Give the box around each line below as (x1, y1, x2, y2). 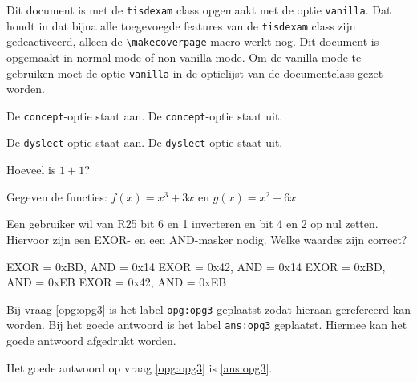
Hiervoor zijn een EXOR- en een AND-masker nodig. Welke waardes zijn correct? (6, 230, 407, 247)
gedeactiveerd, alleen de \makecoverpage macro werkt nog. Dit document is (6, 33, 379, 50)
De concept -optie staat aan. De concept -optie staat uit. (6, 107, 283, 124)
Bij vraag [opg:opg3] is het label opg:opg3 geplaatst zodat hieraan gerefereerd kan (6, 300, 411, 317)
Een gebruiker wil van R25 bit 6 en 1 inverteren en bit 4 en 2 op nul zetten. (6, 215, 379, 232)
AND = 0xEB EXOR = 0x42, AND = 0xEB (6, 274, 227, 291)
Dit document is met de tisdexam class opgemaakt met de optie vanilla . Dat (6, 2, 391, 18)
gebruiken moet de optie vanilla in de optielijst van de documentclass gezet (6, 64, 383, 81)
